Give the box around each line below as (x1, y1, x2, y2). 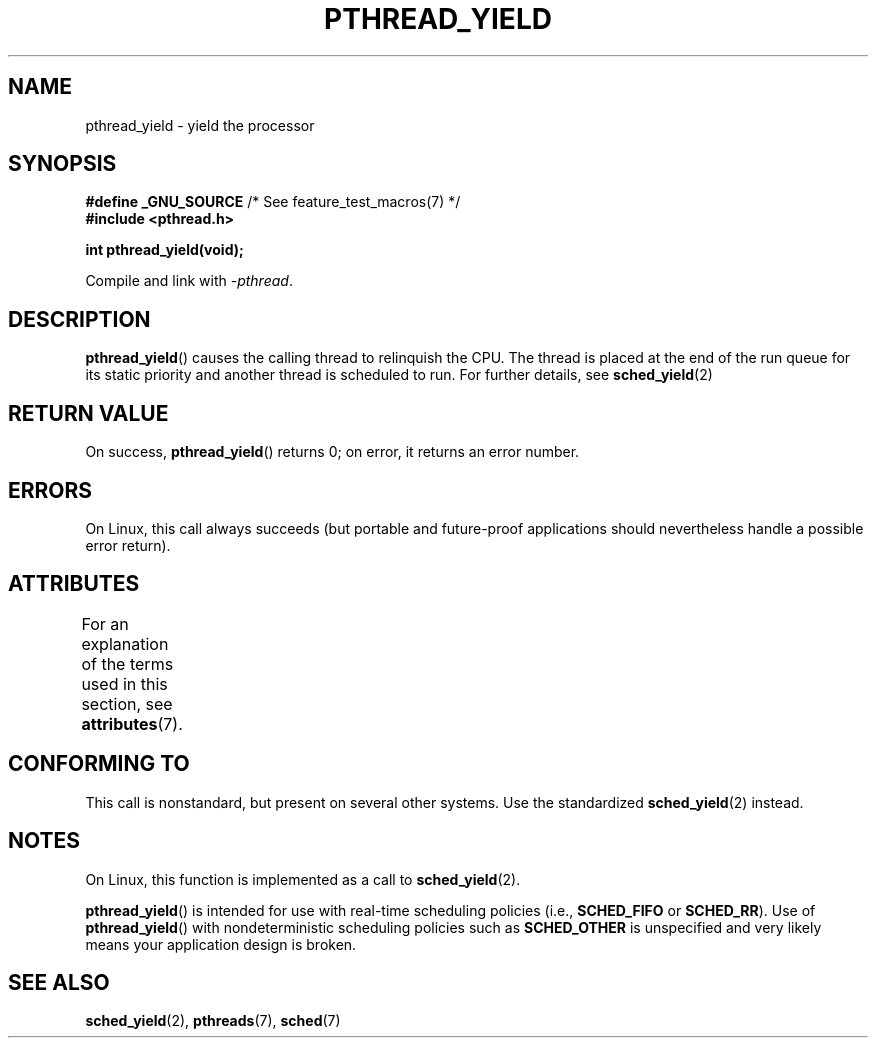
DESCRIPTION (8, 306, 151, 332)
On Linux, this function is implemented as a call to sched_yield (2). (85, 870, 521, 888)
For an (81, 613, 129, 634)
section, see (81, 693, 173, 714)
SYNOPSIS (8, 151, 117, 177)
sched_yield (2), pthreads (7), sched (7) (85, 1012, 341, 1030)
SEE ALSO (8, 969, 110, 995)
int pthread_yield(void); (85, 241, 244, 259)
